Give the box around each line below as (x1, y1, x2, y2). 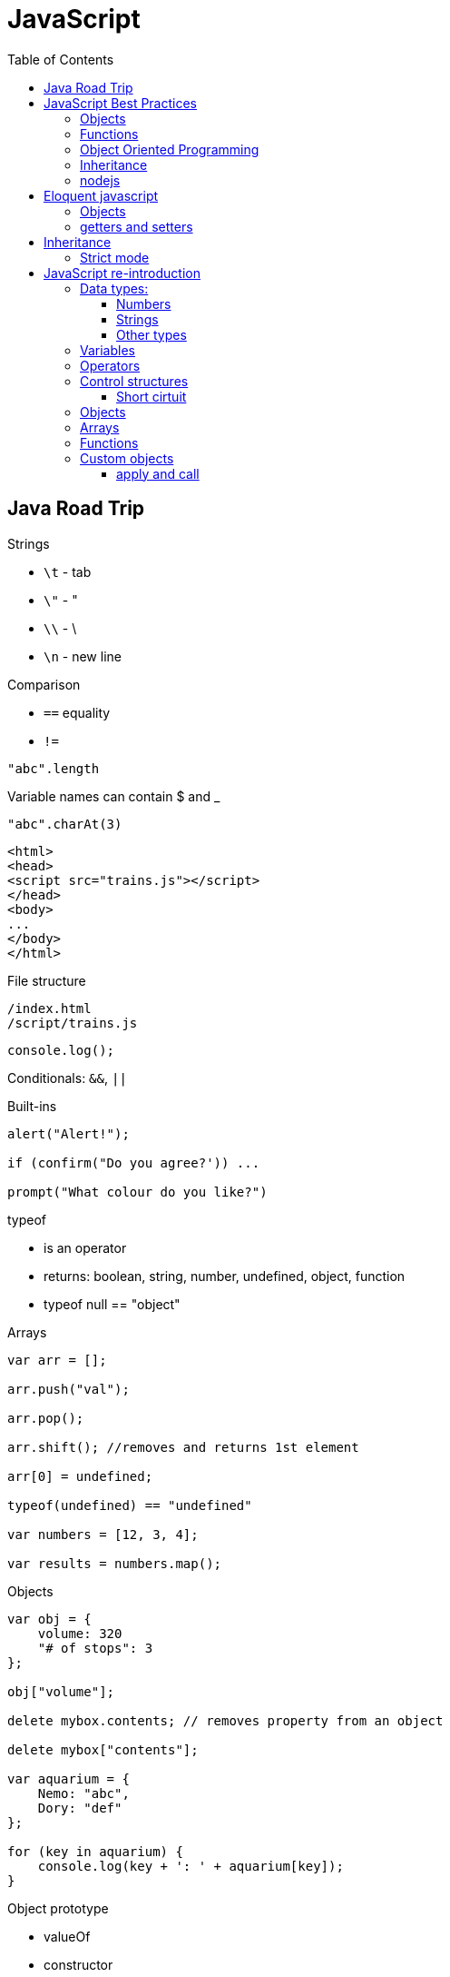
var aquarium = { (7, 1771, 130, 1786)
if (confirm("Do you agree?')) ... (7, 1155, 260, 1170)
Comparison (7, 676, 81, 692)
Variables (80, 342, 135, 358)
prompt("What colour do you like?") (7, 1184, 268, 1199)
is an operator (44, 1239, 127, 1256)
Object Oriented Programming (80, 141, 259, 157)
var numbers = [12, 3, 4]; (7, 1526, 199, 1542)
